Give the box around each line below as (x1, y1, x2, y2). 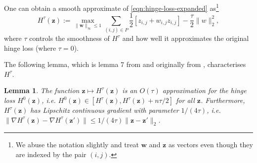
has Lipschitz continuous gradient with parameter (30, 105, 179, 115)
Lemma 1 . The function (4, 85, 80, 96)
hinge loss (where (4, 42, 56, 53)
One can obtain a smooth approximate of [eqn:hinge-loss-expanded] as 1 (4, 1, 219, 13)
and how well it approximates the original (122, 33, 249, 43)
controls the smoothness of (29, 33, 110, 43)
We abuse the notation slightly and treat (15, 139, 139, 150)
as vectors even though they (168, 139, 253, 150)
